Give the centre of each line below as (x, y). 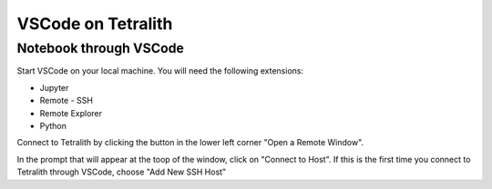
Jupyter (54, 87)
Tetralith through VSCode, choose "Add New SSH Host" (122, 172)
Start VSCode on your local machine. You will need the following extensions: (160, 71)
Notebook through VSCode (100, 48)
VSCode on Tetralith (95, 24)
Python (53, 125)
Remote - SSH (66, 101)
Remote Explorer (71, 113)
